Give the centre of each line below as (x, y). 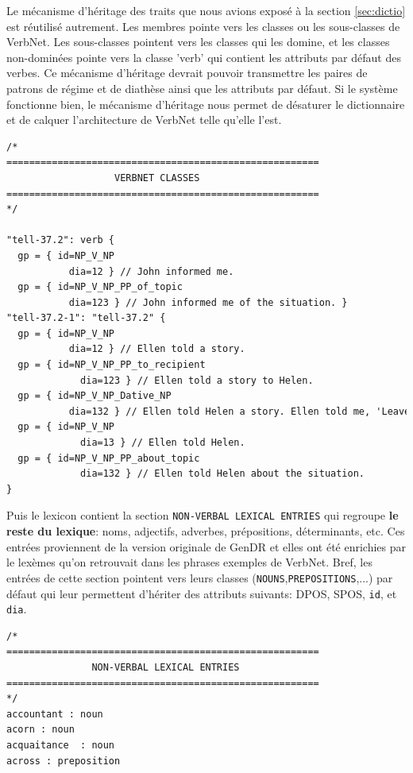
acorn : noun (41, 730)
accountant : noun (55, 714)
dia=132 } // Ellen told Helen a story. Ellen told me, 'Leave (239, 411)
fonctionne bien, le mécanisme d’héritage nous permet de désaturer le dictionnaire (206, 104)
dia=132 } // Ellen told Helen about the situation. (223, 474)
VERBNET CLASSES (157, 178)
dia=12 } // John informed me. (151, 271)
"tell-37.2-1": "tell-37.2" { (86, 318)
